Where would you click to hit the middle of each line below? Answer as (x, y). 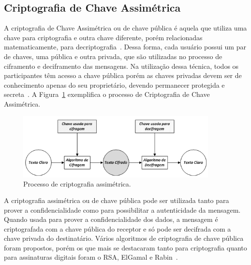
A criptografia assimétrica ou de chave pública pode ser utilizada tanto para (117, 200)
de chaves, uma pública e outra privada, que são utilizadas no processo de (113, 56)
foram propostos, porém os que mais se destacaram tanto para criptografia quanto (125, 247)
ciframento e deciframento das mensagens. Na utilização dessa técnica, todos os (121, 66)
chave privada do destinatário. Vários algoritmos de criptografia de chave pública (124, 238)
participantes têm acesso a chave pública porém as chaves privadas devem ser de (123, 75)
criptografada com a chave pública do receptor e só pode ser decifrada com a (118, 228)
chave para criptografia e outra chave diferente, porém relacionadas (103, 37)
